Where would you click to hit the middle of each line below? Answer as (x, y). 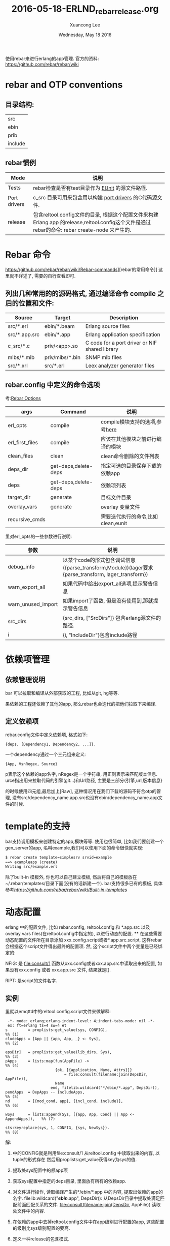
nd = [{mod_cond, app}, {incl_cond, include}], (64, 1101)
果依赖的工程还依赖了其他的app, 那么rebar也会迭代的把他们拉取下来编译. (81, 704)
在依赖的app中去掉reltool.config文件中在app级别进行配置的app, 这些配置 (88, 1222)
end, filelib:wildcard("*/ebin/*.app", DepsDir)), (105, 1088)
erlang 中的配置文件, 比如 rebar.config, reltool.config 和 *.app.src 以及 (78, 927)
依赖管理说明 (25, 680)
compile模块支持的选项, (129, 421)
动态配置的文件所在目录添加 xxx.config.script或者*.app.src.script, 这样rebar (84, 940)
